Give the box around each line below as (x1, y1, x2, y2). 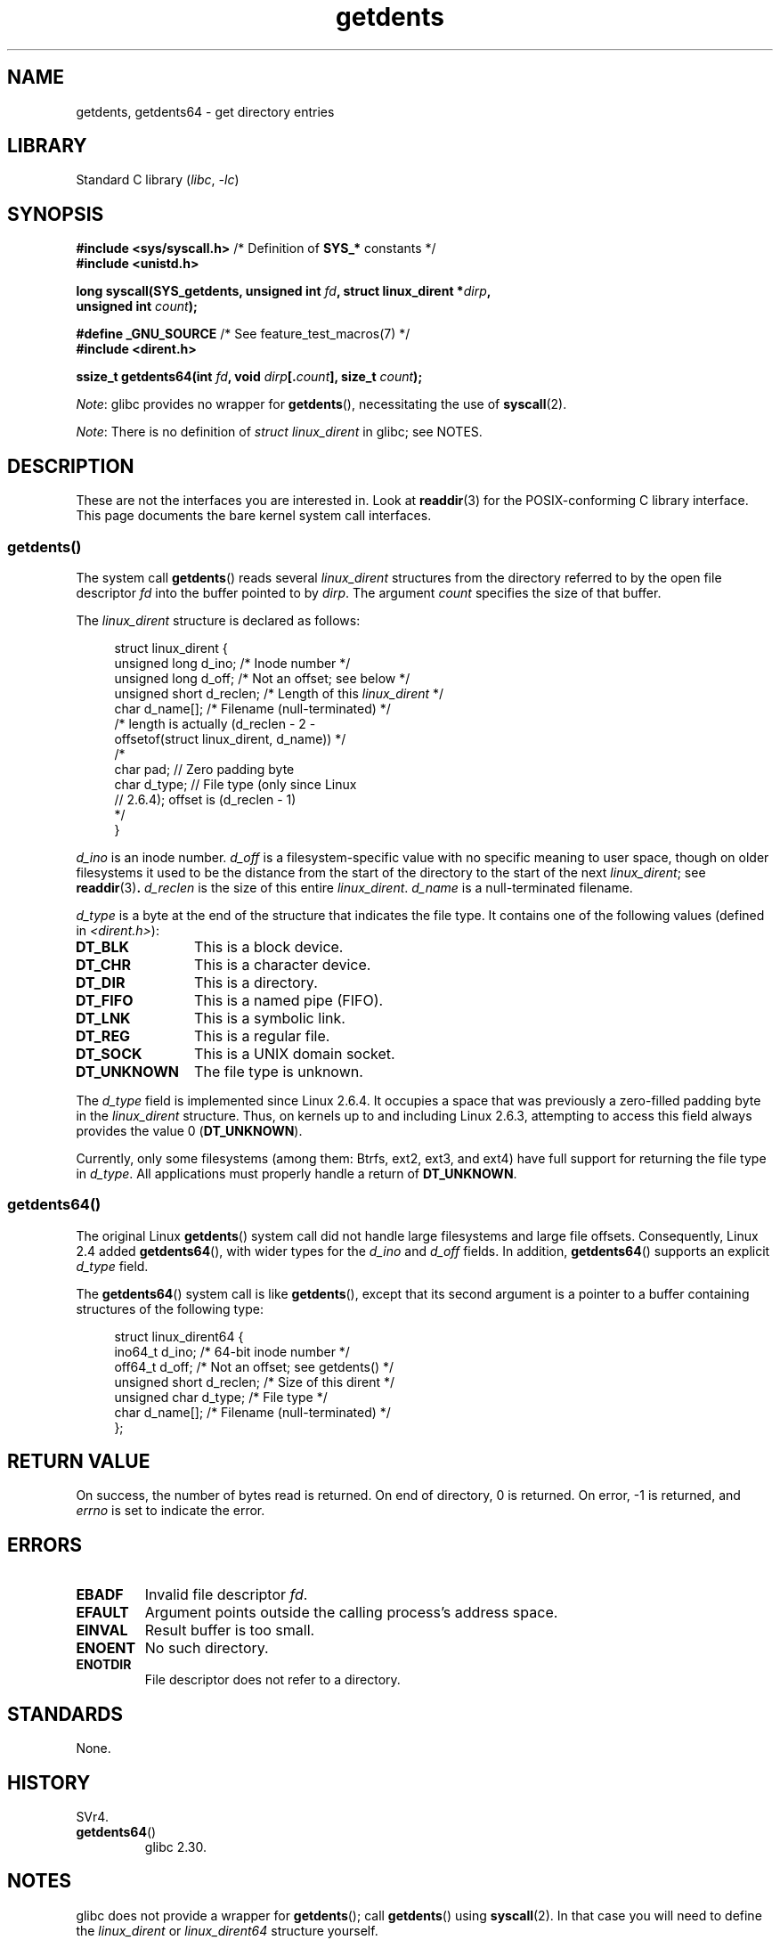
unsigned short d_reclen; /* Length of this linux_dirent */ (114, 685, 444, 701)
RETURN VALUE (7, 1450, 150, 1473)
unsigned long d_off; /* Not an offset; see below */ (114, 670, 410, 686)
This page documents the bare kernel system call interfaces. (76, 508, 432, 524)
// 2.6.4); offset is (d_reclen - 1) (114, 791, 297, 807)
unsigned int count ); (76, 298, 198, 314)
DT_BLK (75, 937, 130, 956)
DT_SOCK (75, 1044, 142, 1063)
